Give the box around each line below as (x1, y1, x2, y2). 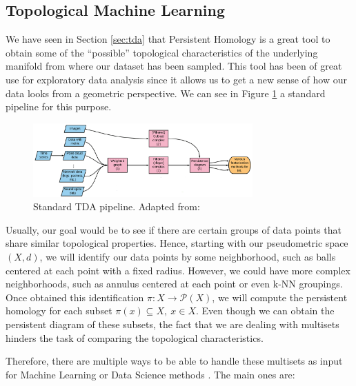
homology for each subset (6, 303, 112, 318)
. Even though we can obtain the (196, 303, 335, 318)
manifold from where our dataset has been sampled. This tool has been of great (6, 59, 342, 73)
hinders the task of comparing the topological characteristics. (6, 330, 264, 345)
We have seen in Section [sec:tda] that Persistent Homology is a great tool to (6, 32, 330, 46)
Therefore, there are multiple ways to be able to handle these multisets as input (6, 354, 343, 368)
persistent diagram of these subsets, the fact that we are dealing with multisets (6, 317, 339, 332)
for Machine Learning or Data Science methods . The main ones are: (6, 367, 295, 381)
